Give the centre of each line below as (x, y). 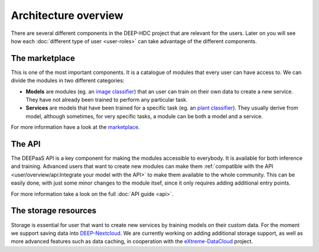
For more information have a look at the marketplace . (75, 127)
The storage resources (54, 211)
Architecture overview (67, 15)
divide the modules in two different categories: (68, 80)
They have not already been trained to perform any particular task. (107, 100)
